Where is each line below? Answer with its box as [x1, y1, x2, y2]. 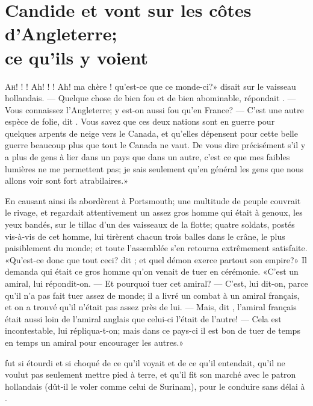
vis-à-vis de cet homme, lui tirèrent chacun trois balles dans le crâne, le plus [5, 230, 285, 242]
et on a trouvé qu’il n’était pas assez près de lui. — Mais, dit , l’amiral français [5, 301, 297, 313]
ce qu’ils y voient [5, 45, 149, 69]
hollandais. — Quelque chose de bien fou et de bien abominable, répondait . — [5, 92, 296, 104]
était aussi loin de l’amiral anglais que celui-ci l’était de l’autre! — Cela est [5, 312, 282, 325]
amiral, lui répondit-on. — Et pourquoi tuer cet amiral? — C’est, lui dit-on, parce [5, 277, 308, 289]
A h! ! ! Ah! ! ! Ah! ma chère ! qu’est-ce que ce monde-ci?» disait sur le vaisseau [5, 80, 296, 92]
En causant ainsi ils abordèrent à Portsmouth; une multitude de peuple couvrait [5, 194, 301, 207]
